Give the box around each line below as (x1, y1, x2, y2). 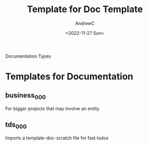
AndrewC (75, 20, 95, 26)
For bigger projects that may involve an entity (5, 106, 100, 112)
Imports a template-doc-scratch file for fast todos (5, 135, 109, 141)
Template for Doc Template (27, 4, 143, 15)
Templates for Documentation (5, 71, 134, 82)
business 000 (5, 91, 46, 101)
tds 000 (5, 120, 27, 130)
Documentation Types (5, 53, 52, 59)
